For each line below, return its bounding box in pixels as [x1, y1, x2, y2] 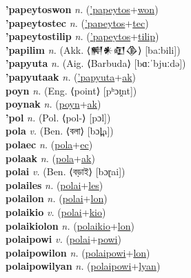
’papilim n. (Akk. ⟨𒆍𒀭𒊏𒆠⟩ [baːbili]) [6, 42, 181, 57]
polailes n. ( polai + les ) [6, 177, 103, 192]
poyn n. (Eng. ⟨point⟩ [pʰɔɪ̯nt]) [6, 83, 137, 97]
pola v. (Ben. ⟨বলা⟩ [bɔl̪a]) [6, 123, 114, 138]
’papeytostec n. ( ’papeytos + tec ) [6, 15, 149, 30]
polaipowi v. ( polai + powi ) [6, 232, 121, 246]
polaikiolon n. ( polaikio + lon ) [6, 218, 134, 232]
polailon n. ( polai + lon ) [6, 191, 108, 206]
